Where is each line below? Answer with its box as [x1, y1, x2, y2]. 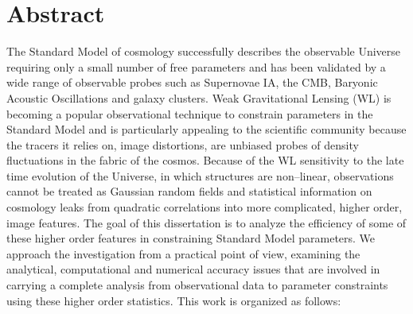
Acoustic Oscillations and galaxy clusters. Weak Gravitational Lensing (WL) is [6, 89, 392, 106]
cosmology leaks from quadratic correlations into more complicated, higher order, [6, 199, 403, 215]
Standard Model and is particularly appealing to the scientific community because [6, 121, 407, 138]
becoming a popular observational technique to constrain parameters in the [6, 105, 373, 122]
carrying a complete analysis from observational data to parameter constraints [6, 277, 388, 293]
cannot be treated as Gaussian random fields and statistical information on [6, 183, 372, 200]
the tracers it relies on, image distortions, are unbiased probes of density [6, 136, 359, 153]
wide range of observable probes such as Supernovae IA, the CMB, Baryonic [6, 74, 378, 91]
